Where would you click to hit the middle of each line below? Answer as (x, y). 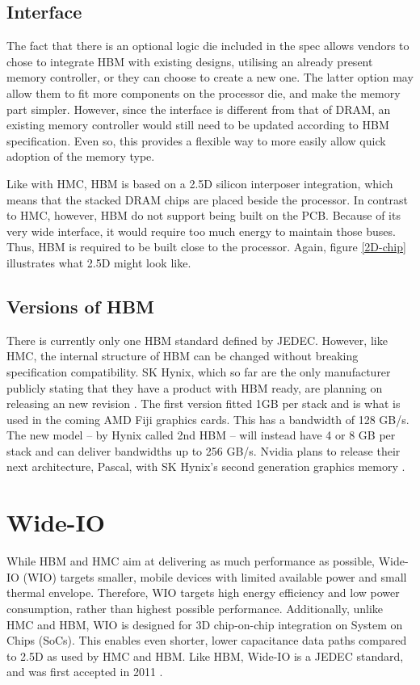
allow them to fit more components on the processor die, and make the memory (204, 92)
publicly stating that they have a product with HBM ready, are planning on (195, 387)
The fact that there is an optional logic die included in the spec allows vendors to (208, 46)
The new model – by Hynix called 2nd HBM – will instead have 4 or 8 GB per (201, 435)
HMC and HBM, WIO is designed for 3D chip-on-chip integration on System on (205, 624)
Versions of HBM (81, 306)
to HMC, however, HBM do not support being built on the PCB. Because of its (204, 215)
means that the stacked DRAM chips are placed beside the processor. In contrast (207, 199)
